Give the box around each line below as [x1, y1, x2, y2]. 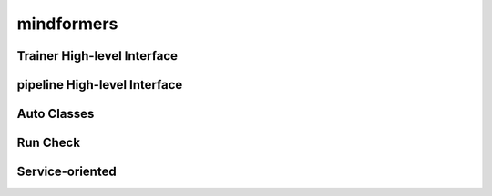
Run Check [16, 135, 81, 151]
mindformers [16, 14, 118, 34]
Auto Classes [16, 106, 95, 122]
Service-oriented [16, 164, 118, 180]
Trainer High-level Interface [16, 48, 178, 64]
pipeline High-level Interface [16, 77, 183, 93]
